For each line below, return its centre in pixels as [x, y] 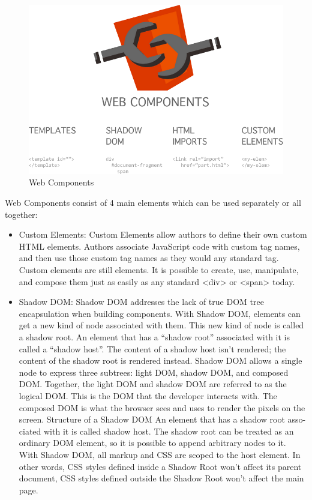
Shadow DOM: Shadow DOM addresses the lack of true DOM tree [141, 302]
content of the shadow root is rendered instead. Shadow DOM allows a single [160, 360]
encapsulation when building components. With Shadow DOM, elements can [160, 313]
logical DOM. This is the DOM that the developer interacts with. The [148, 395]
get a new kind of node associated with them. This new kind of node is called [161, 325]
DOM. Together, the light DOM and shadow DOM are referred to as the [153, 384]
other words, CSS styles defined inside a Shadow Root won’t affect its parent [160, 466]
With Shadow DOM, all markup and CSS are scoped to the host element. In [160, 454]
